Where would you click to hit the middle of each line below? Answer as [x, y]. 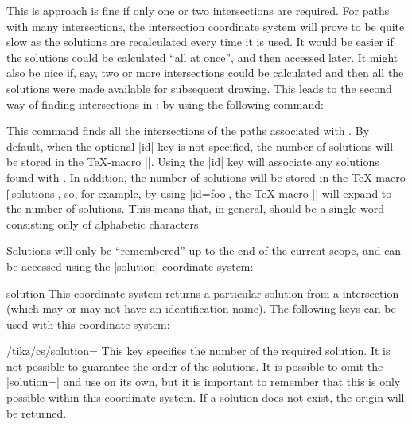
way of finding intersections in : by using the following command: [165, 104]
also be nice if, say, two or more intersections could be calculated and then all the [205, 73]
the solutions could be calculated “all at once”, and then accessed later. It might [202, 57]
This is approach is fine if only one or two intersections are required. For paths [198, 10]
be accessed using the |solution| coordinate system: [130, 266]
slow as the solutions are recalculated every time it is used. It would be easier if [200, 42]
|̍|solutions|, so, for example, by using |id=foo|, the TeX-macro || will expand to [199, 193]
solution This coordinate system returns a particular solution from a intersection [203, 293]
